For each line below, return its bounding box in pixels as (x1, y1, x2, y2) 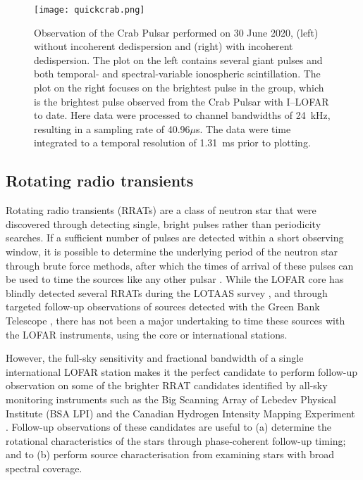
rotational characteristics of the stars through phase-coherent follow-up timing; (6, 433, 346, 448)
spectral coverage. (6, 460, 82, 475)
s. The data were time (195, 121, 291, 136)
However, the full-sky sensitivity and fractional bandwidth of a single (6, 350, 304, 365)
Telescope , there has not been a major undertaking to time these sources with (6, 312, 345, 327)
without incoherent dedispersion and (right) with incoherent (34, 39, 293, 53)
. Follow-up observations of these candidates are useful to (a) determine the (6, 419, 331, 434)
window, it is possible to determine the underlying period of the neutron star (6, 244, 338, 258)
